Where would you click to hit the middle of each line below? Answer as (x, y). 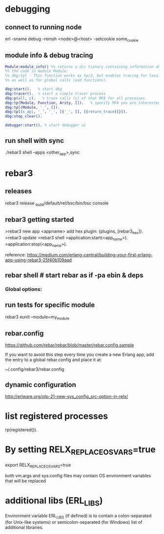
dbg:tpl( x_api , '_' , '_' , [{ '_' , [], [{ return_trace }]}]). (66, 112)
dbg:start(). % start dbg (34, 89)
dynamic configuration (41, 384)
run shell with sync (35, 140)
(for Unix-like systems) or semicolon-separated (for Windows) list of (74, 522)
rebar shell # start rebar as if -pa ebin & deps (74, 275)
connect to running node (43, 27)
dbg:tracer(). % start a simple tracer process (55, 93)
